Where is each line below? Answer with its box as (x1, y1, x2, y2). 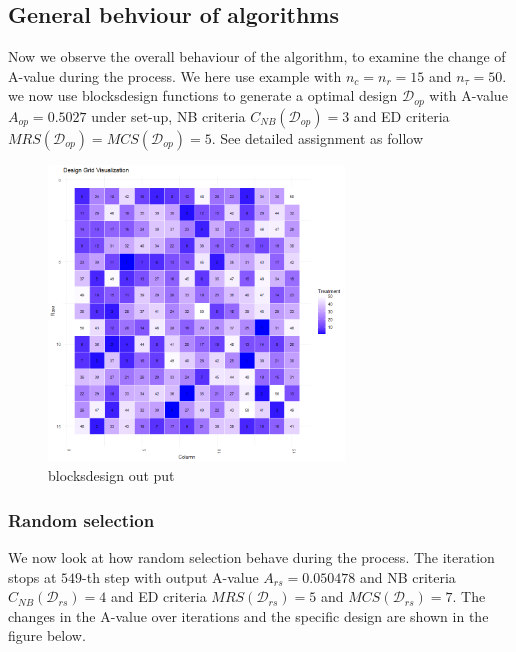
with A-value (429, 85, 508, 106)
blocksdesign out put (48, 465, 175, 486)
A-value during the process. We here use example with (8, 65, 342, 86)
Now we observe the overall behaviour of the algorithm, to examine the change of (8, 46, 506, 67)
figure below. (8, 625, 86, 646)
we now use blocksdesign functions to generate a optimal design (8, 85, 398, 106)
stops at (8, 566, 57, 587)
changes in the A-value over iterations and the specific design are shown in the (8, 605, 489, 626)
